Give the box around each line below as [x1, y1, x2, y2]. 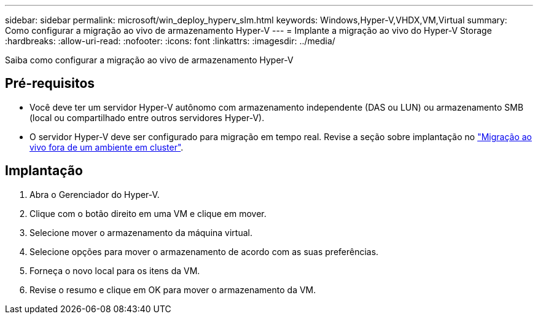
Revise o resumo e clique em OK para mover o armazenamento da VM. [29, 284, 316, 295]
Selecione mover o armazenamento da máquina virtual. [29, 227, 253, 238]
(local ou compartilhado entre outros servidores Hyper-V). [29, 112, 265, 123]
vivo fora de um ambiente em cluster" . [29, 141, 184, 152]
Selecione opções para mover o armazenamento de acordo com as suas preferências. [29, 246, 379, 257]
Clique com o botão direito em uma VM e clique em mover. [29, 208, 267, 219]
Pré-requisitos [5, 76, 95, 92]
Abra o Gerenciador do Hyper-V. [29, 189, 160, 200]
